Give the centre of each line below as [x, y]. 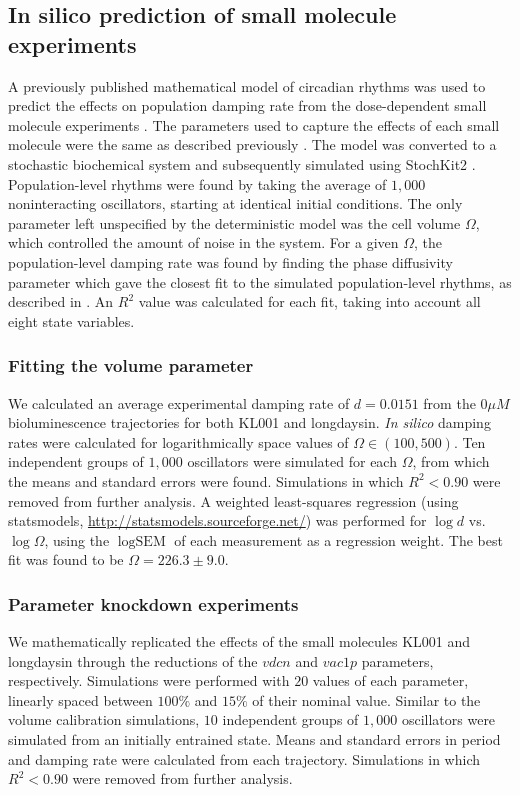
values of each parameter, [390, 680]
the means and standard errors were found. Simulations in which [206, 480]
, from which [451, 461]
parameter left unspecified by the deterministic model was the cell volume [234, 222]
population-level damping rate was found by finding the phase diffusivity [230, 261]
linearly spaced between [80, 699]
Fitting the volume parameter [131, 365]
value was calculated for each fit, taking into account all [309, 301]
